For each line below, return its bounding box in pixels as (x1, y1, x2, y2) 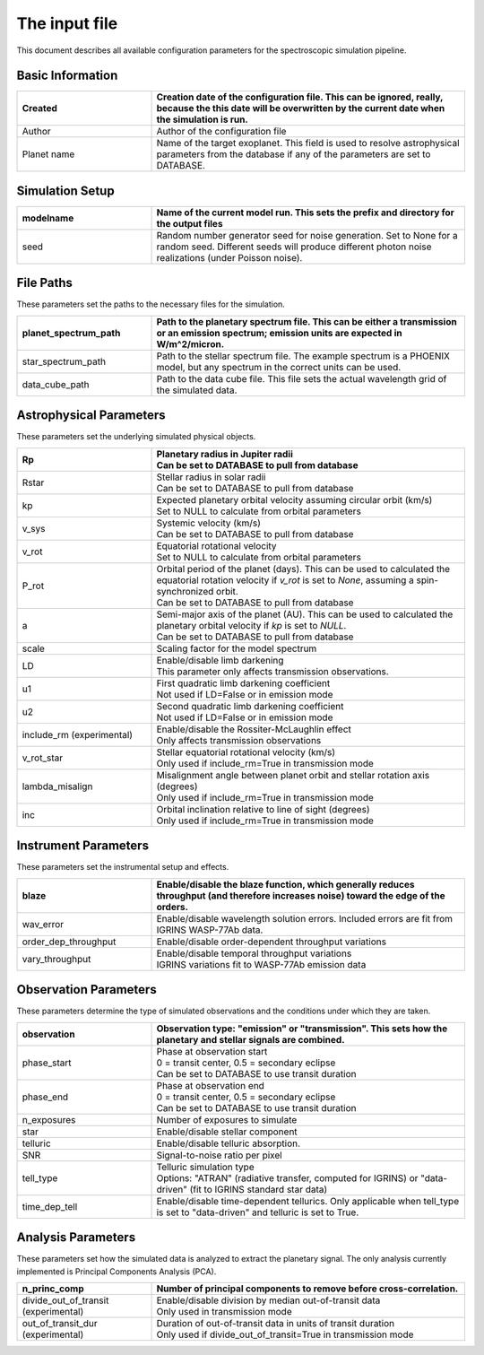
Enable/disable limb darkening (156, 654, 284, 666)
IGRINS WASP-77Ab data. (156, 924, 264, 936)
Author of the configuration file (156, 126, 287, 138)
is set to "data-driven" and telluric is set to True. (156, 1206, 359, 1219)
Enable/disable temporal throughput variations (156, 947, 352, 960)
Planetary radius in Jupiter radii (156, 447, 293, 460)
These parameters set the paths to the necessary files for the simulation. (16, 299, 286, 309)
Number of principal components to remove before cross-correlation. (156, 1282, 459, 1295)
